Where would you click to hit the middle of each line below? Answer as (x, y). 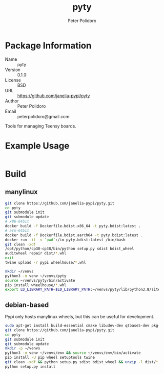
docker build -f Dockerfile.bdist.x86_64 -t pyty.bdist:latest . (73, 226)
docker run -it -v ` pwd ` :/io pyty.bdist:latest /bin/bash (65, 240)
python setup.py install (30, 367)
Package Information (48, 45)
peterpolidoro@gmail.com (43, 116)
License (13, 80)
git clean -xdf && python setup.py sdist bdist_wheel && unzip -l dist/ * (82, 362)
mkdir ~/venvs (20, 271)
